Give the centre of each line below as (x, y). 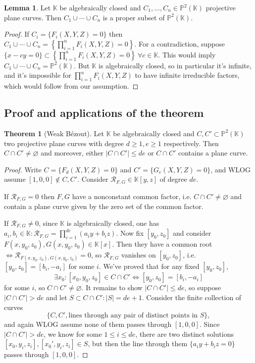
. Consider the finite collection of (192, 297)
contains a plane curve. (213, 153)
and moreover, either (72, 153)
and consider (192, 233)
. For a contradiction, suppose (179, 43)
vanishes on (139, 255)
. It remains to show (112, 287)
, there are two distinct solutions (185, 334)
